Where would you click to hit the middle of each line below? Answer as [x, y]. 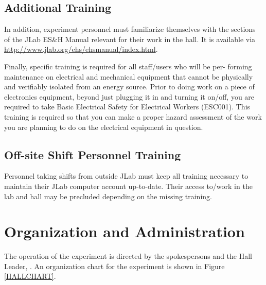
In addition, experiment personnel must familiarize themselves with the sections [130, 29]
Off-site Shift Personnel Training [93, 154]
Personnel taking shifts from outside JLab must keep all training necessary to [126, 176]
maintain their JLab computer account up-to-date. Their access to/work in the [128, 186]
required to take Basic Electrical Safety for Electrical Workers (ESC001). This [127, 107]
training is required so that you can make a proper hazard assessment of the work [133, 116]
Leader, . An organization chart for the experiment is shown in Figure [114, 266]
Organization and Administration [125, 231]
